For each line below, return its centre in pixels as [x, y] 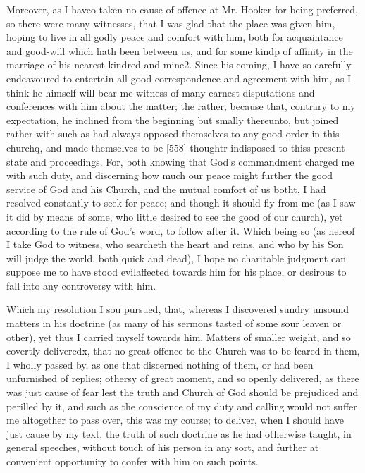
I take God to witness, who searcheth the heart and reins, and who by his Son [175, 244]
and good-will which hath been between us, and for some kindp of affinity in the [180, 50]
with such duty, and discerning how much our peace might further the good [170, 175]
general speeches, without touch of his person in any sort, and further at [163, 447]
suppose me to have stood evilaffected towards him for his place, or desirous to [177, 272]
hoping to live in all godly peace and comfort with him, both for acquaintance [175, 37]
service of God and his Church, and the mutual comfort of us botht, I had [166, 189]
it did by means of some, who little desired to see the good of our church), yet [175, 216]
